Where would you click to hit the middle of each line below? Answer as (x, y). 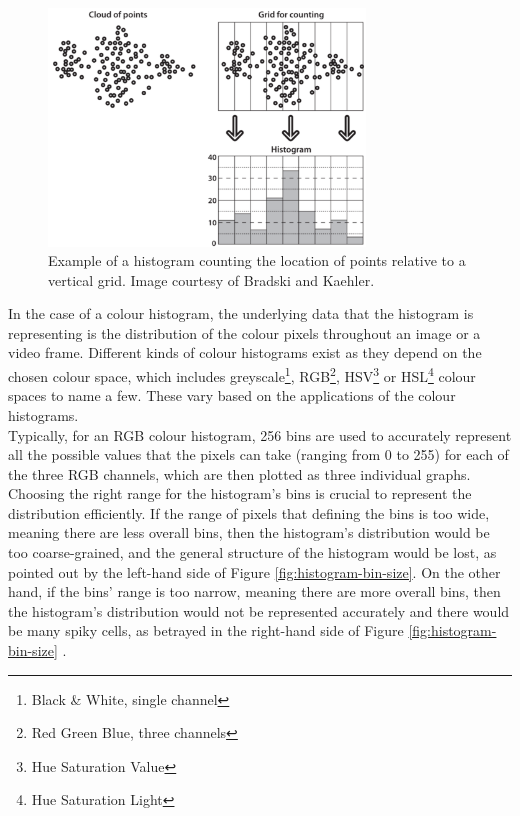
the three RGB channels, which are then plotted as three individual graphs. (239, 473)
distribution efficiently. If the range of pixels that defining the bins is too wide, (249, 512)
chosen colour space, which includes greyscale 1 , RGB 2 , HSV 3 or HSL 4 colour (242, 374)
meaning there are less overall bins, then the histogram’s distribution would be (249, 532)
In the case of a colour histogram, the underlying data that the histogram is (241, 313)
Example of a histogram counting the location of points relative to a (257, 260)
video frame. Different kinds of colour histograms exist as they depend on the (245, 352)
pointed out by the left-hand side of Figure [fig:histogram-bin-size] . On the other (254, 571)
